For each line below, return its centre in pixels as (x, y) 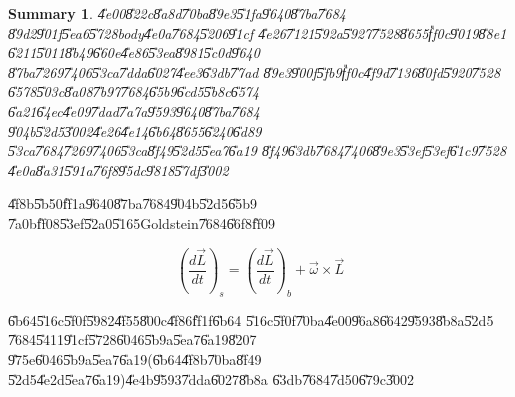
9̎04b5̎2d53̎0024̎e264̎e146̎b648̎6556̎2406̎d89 (135, 130)
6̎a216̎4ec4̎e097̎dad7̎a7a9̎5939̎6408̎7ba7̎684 (134, 110)
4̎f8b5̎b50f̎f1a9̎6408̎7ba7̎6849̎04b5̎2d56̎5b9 (132, 203)
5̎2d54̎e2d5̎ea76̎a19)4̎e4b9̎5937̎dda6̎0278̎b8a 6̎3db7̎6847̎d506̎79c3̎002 (211, 378)
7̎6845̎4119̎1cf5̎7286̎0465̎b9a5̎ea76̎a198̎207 (132, 339)
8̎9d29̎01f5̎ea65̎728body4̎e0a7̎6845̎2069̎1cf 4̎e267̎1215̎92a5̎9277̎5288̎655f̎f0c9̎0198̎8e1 (257, 32)
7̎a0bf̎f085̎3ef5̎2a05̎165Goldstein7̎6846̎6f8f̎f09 (141, 222)
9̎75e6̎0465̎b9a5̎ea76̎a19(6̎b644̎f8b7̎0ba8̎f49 (135, 358)
